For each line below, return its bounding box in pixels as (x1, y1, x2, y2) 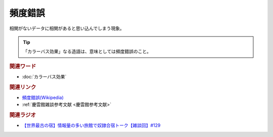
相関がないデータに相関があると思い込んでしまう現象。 (9, 25, 125, 31)
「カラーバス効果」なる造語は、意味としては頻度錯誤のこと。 (23, 49, 152, 55)
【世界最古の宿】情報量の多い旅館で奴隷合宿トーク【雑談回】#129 (22, 122, 161, 128)
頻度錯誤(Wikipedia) (22, 95, 64, 101)
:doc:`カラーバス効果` (22, 73, 67, 79)
